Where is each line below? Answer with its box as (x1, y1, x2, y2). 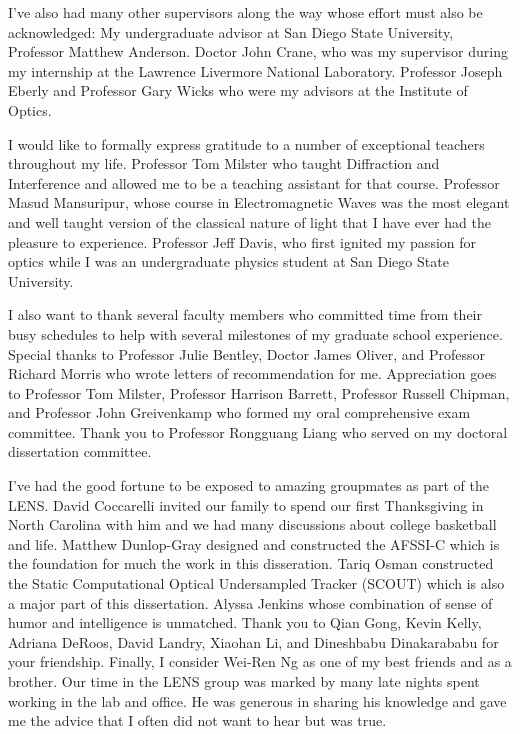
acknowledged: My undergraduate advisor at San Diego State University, (8, 21, 454, 42)
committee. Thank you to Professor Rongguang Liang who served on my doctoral (8, 421, 508, 442)
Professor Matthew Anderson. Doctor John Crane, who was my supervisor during (8, 41, 508, 62)
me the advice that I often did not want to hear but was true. (8, 710, 387, 731)
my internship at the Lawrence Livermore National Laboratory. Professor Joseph (8, 60, 503, 81)
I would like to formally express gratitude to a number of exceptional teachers (8, 133, 485, 154)
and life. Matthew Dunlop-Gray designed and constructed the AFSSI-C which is (8, 533, 500, 554)
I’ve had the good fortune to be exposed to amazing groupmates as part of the (8, 475, 490, 496)
